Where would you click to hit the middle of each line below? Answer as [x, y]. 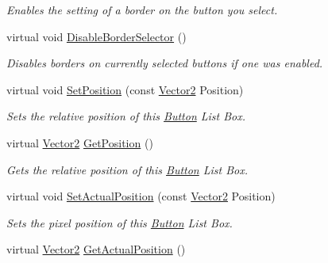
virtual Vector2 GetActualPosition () [96, 249]
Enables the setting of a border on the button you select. [142, 10]
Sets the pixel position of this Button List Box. [120, 222]
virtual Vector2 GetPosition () [80, 142]
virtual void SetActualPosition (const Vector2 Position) [141, 196]
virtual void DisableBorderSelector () [96, 36]
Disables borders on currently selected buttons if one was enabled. [165, 63]
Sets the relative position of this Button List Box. [126, 116]
